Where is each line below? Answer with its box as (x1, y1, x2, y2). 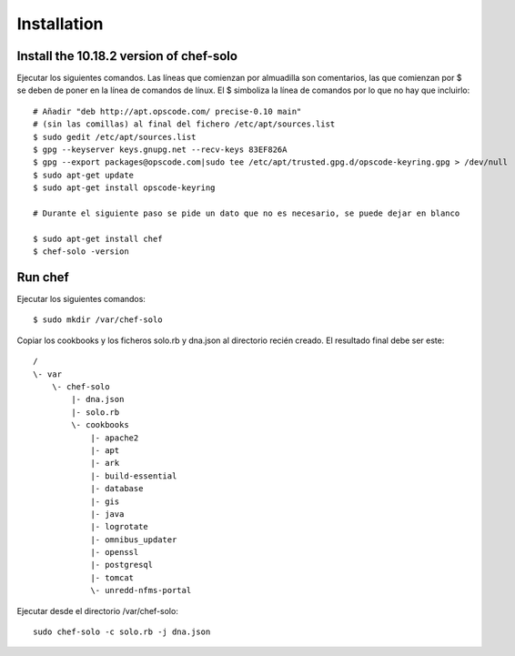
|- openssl (90, 547, 139, 558)
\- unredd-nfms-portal (90, 585, 192, 596)
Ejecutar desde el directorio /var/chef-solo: (16, 605, 179, 616)
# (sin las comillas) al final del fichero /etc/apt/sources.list (33, 119, 336, 129)
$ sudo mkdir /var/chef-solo (33, 315, 163, 325)
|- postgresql (90, 560, 154, 570)
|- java (90, 509, 125, 519)
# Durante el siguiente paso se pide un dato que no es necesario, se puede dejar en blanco (33, 207, 460, 218)
